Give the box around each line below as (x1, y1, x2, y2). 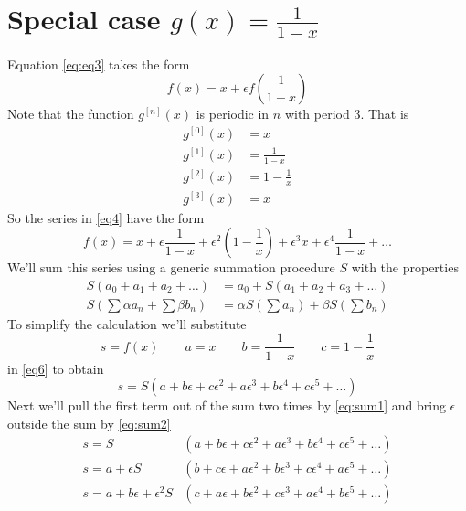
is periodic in (196, 104, 270, 123)
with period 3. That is (284, 104, 409, 123)
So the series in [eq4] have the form (7, 208, 205, 227)
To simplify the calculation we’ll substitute (7, 314, 247, 333)
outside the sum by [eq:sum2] (7, 413, 171, 432)
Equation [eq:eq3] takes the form (7, 54, 190, 73)
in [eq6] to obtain (7, 358, 104, 378)
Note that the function (7, 104, 134, 123)
